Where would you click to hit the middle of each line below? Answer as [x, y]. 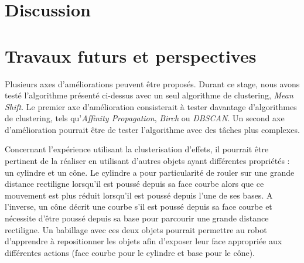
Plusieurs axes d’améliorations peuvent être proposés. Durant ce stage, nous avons [152, 83]
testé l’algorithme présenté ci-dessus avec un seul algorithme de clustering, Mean [149, 95]
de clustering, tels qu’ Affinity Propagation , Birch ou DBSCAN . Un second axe [145, 118]
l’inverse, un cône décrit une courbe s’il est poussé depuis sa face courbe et [139, 206]
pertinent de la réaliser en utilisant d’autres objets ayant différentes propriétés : [147, 161]
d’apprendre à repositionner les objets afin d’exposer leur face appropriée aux [144, 241]
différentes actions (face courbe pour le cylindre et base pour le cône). [130, 252]
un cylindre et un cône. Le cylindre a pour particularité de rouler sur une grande [150, 172]
